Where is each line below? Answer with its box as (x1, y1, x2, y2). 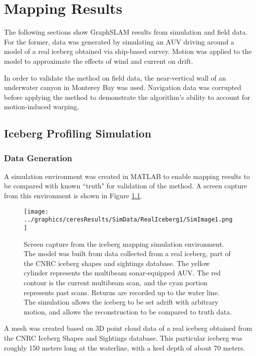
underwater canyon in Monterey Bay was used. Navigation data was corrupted (4, 82, 242, 92)
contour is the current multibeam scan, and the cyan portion (24, 277, 208, 287)
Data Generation (4, 151, 73, 164)
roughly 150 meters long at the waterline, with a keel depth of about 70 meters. (4, 342, 245, 353)
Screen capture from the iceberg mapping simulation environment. (24, 238, 224, 249)
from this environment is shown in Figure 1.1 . (4, 190, 142, 201)
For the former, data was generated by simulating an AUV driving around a (4, 36, 234, 46)
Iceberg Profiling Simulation (4, 126, 152, 141)
